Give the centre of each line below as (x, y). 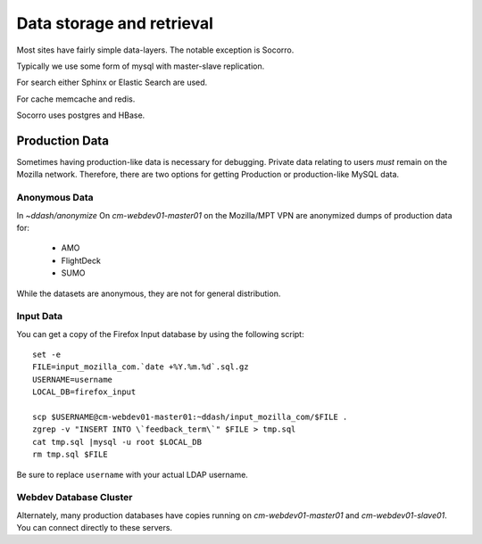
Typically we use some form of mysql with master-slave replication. (141, 66)
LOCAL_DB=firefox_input (84, 392)
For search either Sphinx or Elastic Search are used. (112, 82)
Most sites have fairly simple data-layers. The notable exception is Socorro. (155, 50)
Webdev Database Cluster (75, 498)
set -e (47, 355)
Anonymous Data (55, 198)
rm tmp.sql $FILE (70, 454)
